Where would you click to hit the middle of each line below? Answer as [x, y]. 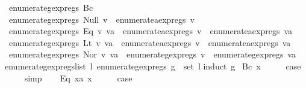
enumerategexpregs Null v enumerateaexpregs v [101, 19]
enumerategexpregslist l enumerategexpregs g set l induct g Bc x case [153, 66]
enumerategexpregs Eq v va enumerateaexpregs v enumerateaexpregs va [151, 31]
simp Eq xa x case [78, 78]
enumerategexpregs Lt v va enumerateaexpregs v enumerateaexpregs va [150, 42]
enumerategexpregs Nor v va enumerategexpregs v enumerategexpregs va [152, 54]
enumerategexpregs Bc [51, 7]
